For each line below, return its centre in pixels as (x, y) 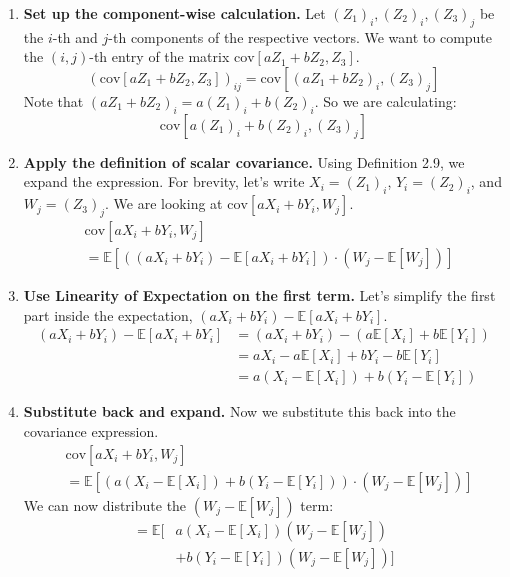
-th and (75, 36)
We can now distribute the (105, 504)
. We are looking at (164, 203)
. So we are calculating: (385, 100)
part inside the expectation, (108, 314)
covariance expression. (91, 430)
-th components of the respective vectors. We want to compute (300, 36)
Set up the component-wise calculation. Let (174, 13)
